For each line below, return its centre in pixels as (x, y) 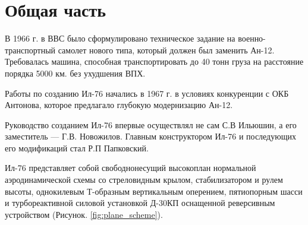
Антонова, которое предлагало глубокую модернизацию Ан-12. (119, 105)
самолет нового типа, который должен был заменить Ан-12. (166, 50)
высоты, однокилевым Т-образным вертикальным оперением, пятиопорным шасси (154, 191)
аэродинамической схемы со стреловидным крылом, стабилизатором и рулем (144, 180)
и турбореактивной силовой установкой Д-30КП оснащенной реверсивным (140, 203)
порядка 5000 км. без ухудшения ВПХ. (75, 73)
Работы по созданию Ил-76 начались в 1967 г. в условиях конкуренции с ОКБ (147, 93)
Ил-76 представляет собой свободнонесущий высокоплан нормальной (131, 168)
